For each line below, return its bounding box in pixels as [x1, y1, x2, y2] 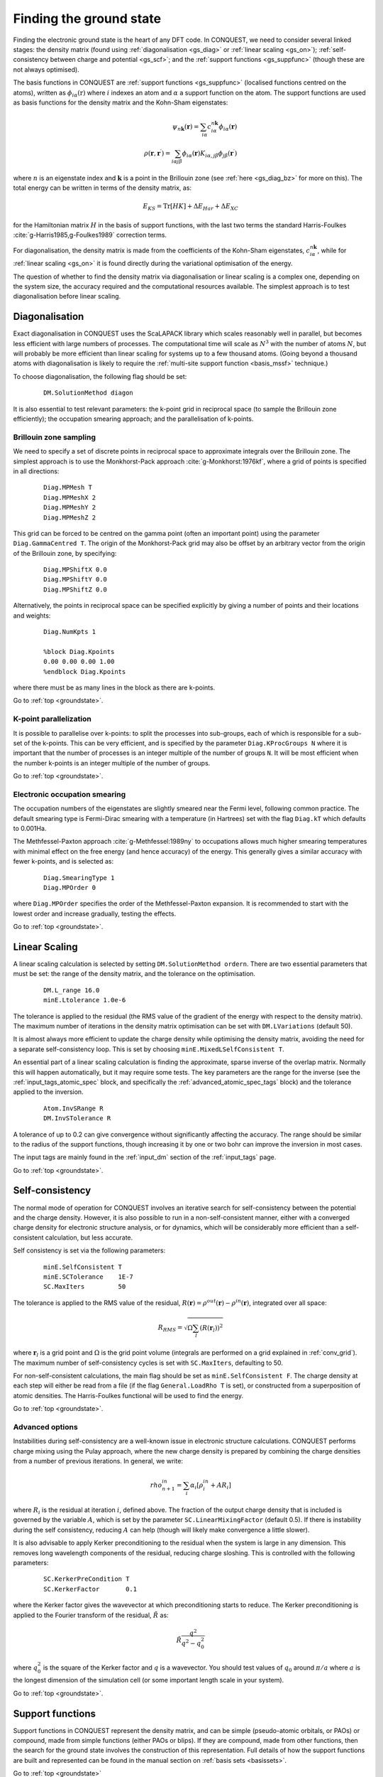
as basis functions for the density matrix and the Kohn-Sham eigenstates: [13, 98, 228, 107]
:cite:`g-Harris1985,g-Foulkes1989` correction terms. [13, 231, 167, 240]
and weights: [13, 611, 51, 620]
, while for [317, 246, 347, 254]
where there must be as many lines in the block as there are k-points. [13, 683, 216, 692]
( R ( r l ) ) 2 [199, 1322, 223, 1333]
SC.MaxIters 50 [43, 1283, 126, 1291]
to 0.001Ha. [13, 825, 47, 832]
